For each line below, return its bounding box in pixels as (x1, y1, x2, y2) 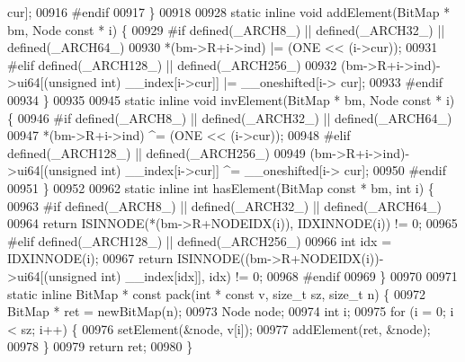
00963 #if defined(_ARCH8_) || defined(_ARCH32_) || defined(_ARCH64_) (7, 196, 442, 215)
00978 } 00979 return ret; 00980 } (7, 337, 193, 356)
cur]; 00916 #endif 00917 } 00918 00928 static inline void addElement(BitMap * (7, 3, 451, 21)
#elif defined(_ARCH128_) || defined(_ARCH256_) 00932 (7, 55, 337, 74)
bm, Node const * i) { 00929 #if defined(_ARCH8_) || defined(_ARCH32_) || (7, 20, 445, 39)
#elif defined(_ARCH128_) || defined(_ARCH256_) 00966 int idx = (7, 231, 392, 250)
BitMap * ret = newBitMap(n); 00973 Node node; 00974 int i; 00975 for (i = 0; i (7, 302, 454, 321)
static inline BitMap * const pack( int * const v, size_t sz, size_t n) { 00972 (7, 284, 426, 303)
